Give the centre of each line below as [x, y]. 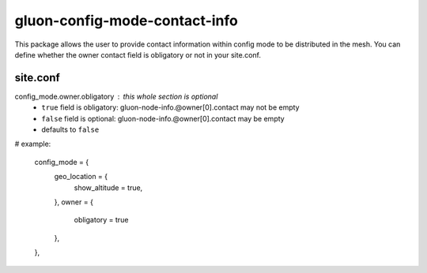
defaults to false [70, 129]
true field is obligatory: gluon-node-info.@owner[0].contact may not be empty [170, 107]
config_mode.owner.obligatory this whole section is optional [116, 96]
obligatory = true [101, 220]
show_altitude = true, [108, 187]
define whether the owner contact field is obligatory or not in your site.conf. [138, 54]
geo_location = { [81, 177]
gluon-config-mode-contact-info [127, 21]
